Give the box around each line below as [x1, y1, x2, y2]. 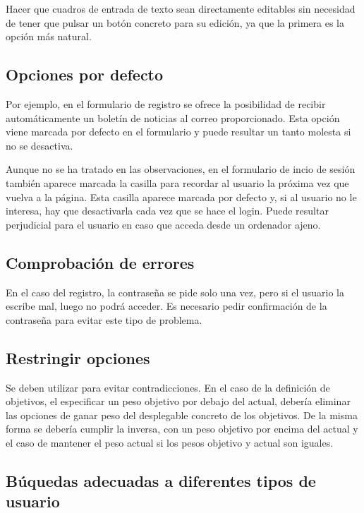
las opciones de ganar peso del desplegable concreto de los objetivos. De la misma [6, 407, 358, 422]
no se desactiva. [6, 138, 73, 152]
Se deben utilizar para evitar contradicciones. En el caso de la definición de [6, 380, 330, 394]
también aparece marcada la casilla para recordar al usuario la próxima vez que [6, 175, 349, 190]
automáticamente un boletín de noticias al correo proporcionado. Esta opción [6, 110, 340, 125]
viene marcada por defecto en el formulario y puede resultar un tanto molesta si [6, 124, 351, 139]
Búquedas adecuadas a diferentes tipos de [6, 469, 316, 491]
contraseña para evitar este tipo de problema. [6, 312, 202, 327]
